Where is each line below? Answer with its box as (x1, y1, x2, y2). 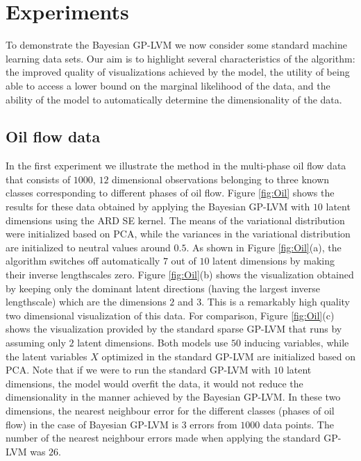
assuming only (6, 335, 66, 350)
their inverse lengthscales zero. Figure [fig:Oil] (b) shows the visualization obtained (6, 267, 354, 282)
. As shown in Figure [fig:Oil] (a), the (186, 240, 342, 254)
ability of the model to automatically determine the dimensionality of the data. (6, 92, 342, 106)
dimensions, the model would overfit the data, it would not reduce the (6, 376, 303, 390)
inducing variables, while (244, 335, 349, 350)
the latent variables (6, 349, 87, 363)
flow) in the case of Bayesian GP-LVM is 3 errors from (6, 417, 237, 431)
